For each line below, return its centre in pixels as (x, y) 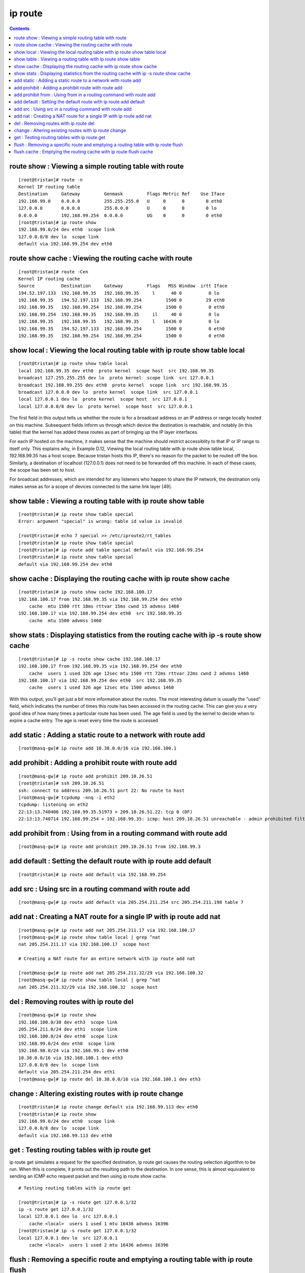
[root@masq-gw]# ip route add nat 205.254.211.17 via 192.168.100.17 (107, 930)
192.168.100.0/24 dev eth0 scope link (68, 1036)
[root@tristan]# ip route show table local (73, 364)
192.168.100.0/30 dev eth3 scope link (68, 1022)
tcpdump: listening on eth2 (53, 805)
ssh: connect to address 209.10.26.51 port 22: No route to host (102, 790)
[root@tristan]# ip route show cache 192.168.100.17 (85, 592)
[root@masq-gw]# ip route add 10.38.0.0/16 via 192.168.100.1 (98, 748)
